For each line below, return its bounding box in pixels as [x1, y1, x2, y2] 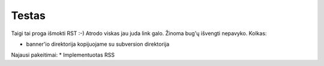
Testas [11, 9, 46, 22]
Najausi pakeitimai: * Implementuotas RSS [11, 51, 115, 59]
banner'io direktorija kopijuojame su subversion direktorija [26, 40, 170, 48]
